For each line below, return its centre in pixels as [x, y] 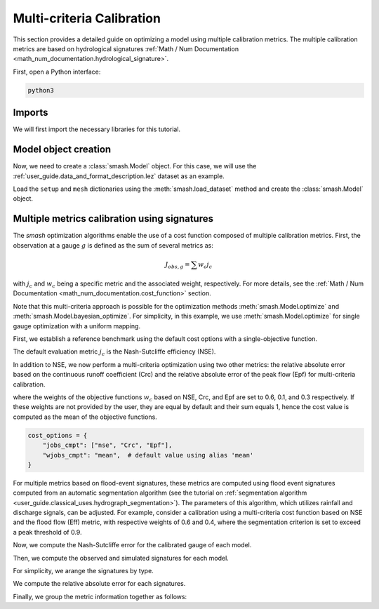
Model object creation [62, 150]
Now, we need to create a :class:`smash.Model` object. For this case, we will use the [135, 166]
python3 [41, 90]
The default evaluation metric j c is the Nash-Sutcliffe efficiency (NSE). [114, 353]
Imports [31, 113]
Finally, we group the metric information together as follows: [100, 596]
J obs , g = [178, 265]
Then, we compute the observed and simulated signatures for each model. [121, 558]
